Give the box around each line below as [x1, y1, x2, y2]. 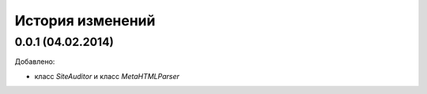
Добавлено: [14, 57, 55, 66]
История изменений [14, 12, 156, 29]
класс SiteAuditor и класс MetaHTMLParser [34, 71, 179, 81]
